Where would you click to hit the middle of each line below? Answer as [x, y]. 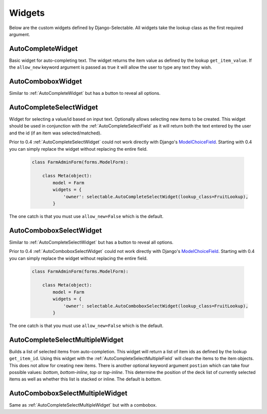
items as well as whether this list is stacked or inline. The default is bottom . [85, 379]
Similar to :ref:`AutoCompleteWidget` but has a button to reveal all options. [85, 93]
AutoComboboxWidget [45, 82]
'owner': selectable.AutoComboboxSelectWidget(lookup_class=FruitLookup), [156, 306]
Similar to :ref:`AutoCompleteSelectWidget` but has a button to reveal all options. [91, 242]
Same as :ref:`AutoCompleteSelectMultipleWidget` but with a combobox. [83, 405]
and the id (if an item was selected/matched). [55, 133]
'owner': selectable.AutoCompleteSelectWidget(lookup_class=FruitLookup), [156, 197]
